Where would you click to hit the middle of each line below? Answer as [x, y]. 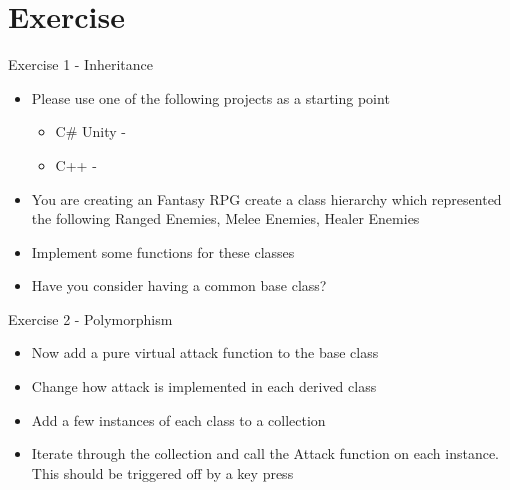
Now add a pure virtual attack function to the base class [205, 352]
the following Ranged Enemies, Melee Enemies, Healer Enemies [225, 218]
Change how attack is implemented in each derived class [204, 386]
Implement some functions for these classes [163, 251]
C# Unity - [90, 131]
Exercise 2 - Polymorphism [90, 318]
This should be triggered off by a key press [162, 472]
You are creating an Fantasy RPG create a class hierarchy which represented [266, 198]
